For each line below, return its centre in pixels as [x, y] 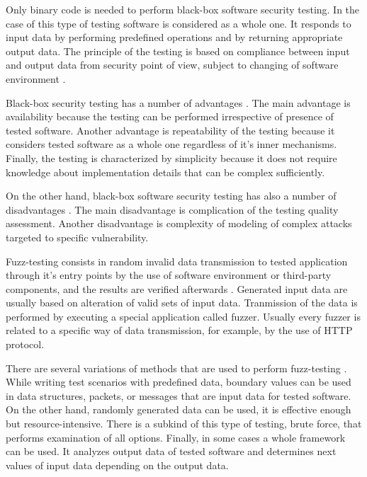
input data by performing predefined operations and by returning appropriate [174, 37]
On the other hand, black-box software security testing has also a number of [171, 196]
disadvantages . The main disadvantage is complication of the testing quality [172, 209]
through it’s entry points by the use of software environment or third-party [169, 275]
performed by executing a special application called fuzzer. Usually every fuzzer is [183, 316]
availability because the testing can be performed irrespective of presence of [170, 116]
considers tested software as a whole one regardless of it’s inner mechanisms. [171, 144]
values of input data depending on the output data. [117, 465]
